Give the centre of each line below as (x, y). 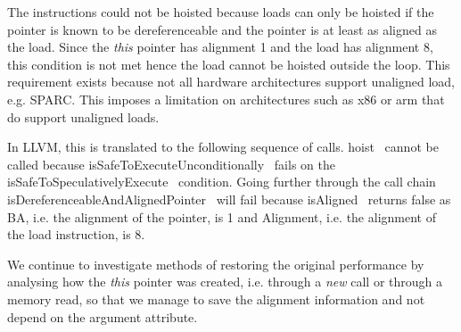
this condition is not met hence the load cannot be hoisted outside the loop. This (229, 64)
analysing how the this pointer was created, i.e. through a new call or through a (225, 282)
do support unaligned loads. (83, 116)
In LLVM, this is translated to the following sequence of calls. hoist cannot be (223, 147)
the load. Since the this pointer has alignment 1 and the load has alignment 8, (220, 47)
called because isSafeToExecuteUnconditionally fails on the (171, 164)
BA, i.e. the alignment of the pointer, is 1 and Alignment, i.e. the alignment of (222, 216)
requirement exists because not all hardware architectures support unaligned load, (231, 82)
